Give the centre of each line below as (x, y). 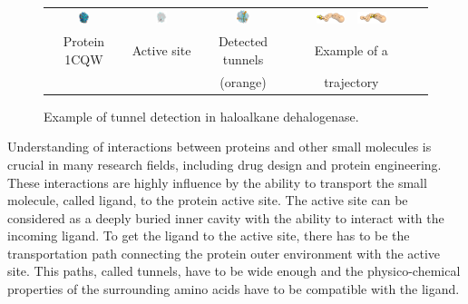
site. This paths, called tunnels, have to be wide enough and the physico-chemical (234, 271)
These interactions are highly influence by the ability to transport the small (217, 182)
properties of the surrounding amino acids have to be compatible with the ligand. (234, 289)
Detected (243, 41)
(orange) (243, 81)
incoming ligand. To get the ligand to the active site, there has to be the (209, 235)
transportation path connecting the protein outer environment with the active (224, 253)
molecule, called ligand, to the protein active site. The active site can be (208, 200)
